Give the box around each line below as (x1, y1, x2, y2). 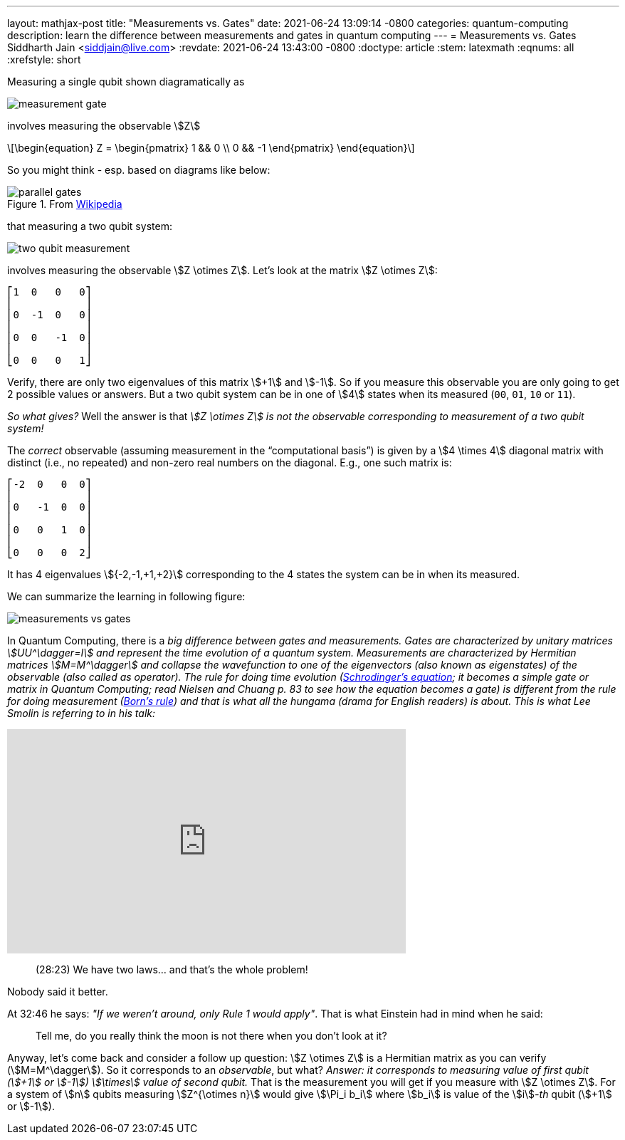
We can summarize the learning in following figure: (7, 590, 246, 602)
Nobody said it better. (7, 985, 108, 998)
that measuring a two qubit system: (7, 220, 172, 232)
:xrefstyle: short (7, 53, 81, 66)
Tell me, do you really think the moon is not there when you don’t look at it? (36, 1030, 387, 1042)
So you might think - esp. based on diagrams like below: (7, 164, 271, 176)
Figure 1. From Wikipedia (7, 198, 122, 210)
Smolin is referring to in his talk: (7, 707, 156, 719)
